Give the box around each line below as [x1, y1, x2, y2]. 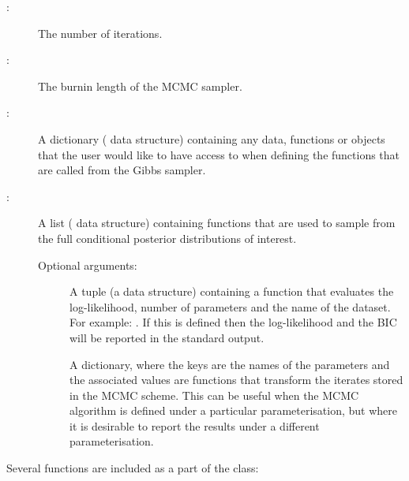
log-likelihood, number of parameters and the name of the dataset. [69, 298, 391, 315]
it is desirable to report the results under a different [69, 417, 320, 434]
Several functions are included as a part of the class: [6, 460, 259, 476]
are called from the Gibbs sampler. [38, 162, 206, 178]
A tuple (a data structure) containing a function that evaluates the [69, 283, 394, 300]
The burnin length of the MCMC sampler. [38, 77, 242, 94]
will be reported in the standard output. [69, 329, 265, 345]
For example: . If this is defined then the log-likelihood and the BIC [69, 314, 397, 330]
